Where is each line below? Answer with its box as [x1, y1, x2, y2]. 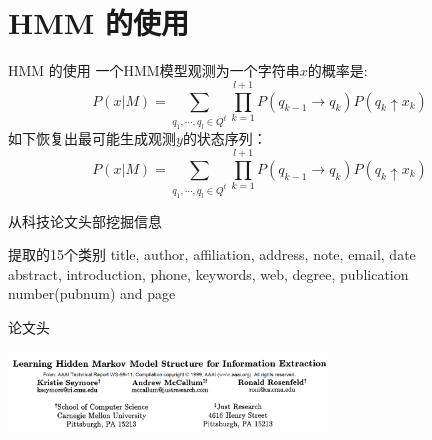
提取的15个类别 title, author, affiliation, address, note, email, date [8, 244, 416, 265]
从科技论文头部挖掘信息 [8, 210, 162, 231]
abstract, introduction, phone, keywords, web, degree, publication [8, 263, 409, 284]
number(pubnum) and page [8, 283, 176, 304]
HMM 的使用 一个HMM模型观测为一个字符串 [8, 60, 300, 81]
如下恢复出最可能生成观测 [8, 128, 176, 149]
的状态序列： [182, 128, 267, 149]
